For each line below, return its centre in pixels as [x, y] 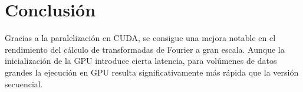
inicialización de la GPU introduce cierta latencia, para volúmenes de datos [141, 61]
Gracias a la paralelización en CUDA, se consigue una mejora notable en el [140, 38]
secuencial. [24, 84]
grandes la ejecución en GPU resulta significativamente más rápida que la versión [152, 72]
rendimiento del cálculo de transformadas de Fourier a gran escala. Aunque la [145, 49]
